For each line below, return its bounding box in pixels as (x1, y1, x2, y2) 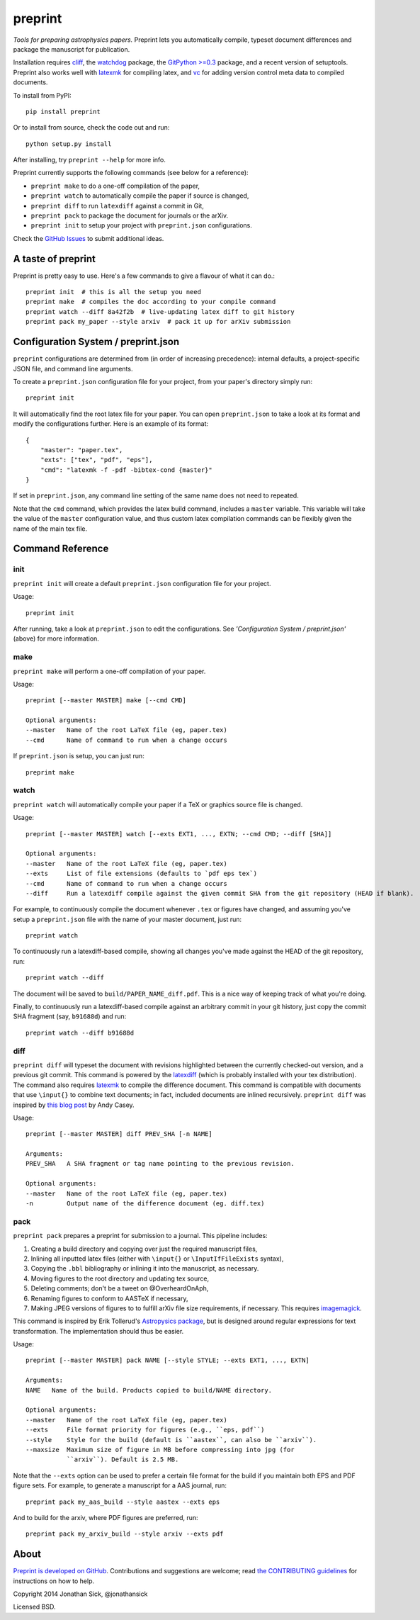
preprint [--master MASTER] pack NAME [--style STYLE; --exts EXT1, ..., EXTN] (25, 1356, 310, 1364)
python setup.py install (25, 140, 112, 148)
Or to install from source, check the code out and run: (13, 123, 170, 132)
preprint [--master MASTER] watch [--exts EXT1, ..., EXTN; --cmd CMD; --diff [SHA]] (25, 830, 332, 838)
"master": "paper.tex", (40, 446, 123, 454)
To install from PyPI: (13, 91, 72, 99)
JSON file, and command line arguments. (13, 364, 133, 373)
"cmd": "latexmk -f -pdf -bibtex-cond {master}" (40, 466, 212, 474)
